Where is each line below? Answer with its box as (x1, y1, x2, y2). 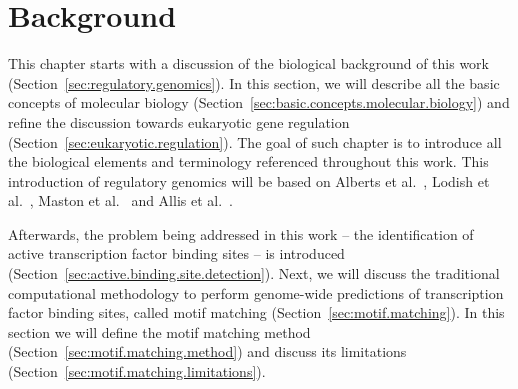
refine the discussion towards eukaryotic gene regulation (8, 111, 350, 132)
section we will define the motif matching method (8, 321, 311, 342)
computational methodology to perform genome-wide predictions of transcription (8, 282, 504, 303)
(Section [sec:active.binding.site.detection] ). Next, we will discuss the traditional (8, 263, 500, 284)
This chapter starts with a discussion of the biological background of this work (8, 53, 489, 74)
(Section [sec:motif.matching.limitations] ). (8, 361, 266, 382)
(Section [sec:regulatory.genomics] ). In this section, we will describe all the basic (8, 72, 500, 93)
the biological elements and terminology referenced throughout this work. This (8, 151, 489, 172)
